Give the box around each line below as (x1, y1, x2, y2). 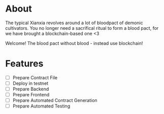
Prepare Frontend (12, 92, 50, 98)
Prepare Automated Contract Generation (12, 97, 97, 103)
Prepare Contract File (12, 74, 57, 81)
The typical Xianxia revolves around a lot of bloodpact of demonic (5, 20, 143, 26)
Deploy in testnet (12, 80, 49, 86)
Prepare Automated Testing (12, 103, 70, 109)
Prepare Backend (12, 86, 49, 92)
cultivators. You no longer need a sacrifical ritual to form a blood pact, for (5, 25, 159, 31)
